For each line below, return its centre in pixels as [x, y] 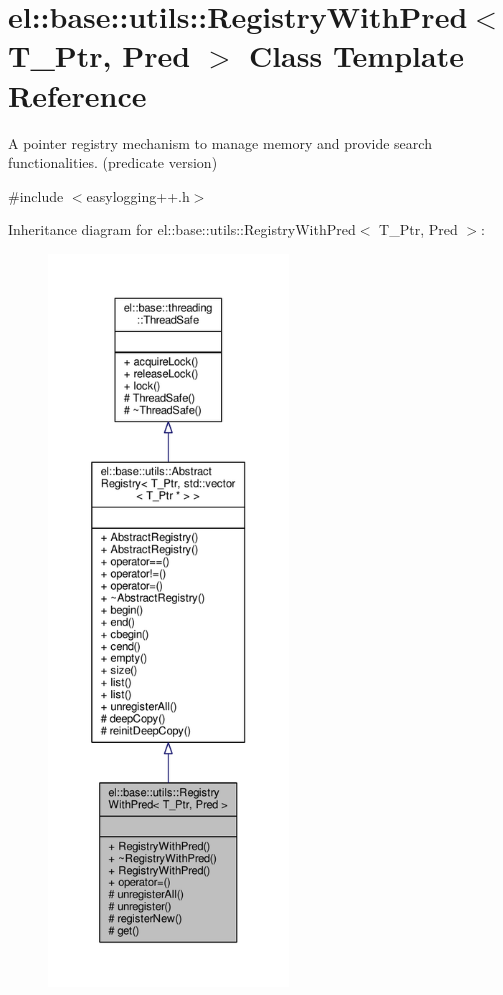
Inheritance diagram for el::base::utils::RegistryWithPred [182, 229]
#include [36, 195]
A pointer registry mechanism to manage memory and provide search [220, 142]
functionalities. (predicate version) [113, 162]
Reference [77, 94]
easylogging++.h [138, 195]
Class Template [356, 55]
